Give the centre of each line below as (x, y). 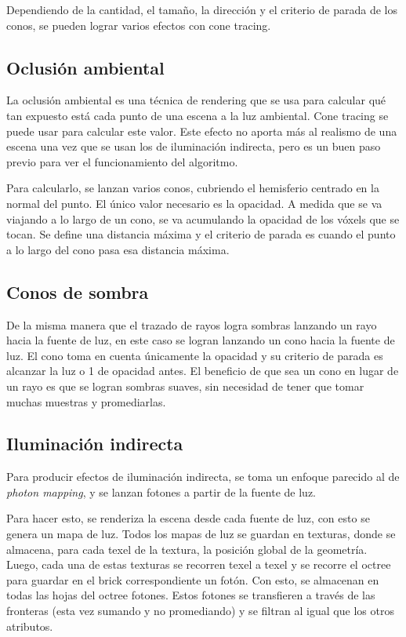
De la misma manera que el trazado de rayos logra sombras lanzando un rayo (192, 324)
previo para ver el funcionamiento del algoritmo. (122, 161)
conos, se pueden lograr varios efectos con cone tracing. (139, 25)
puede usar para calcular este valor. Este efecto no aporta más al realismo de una (202, 131)
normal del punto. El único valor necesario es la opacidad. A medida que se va (194, 203)
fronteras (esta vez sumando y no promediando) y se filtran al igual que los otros (200, 611)
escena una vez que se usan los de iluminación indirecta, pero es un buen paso (194, 146)
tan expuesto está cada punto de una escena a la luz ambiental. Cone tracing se (198, 115)
